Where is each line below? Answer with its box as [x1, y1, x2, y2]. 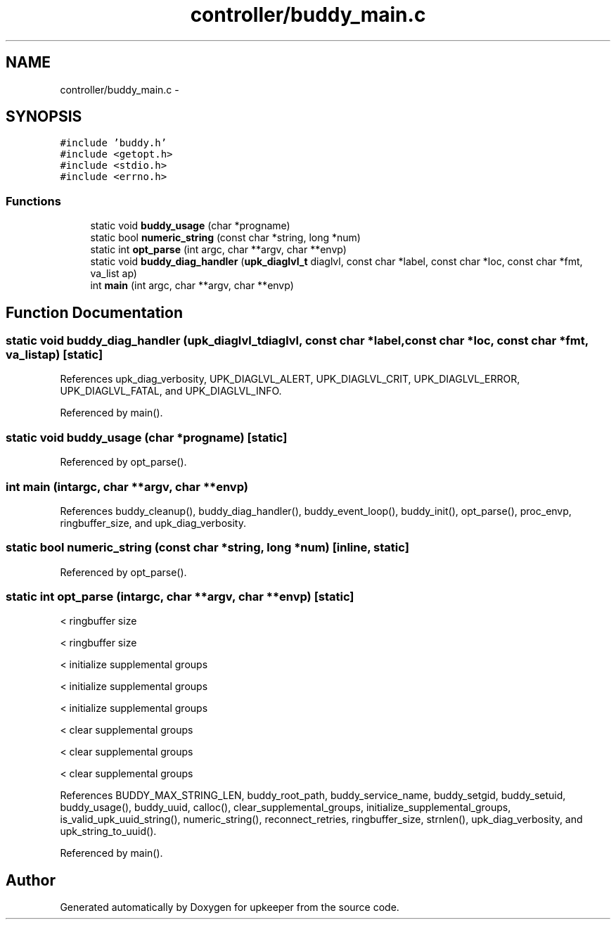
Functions [6, 193, 61, 208]
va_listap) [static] [6, 347, 103, 362]
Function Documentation [6, 303, 183, 321]
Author [6, 871, 56, 889]
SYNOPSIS [6, 108, 82, 126]
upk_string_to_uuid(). [60, 825, 157, 838]
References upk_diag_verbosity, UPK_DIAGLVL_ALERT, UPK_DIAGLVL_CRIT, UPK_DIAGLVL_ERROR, [60, 373, 520, 385]
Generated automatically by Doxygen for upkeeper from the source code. [60, 901, 399, 914]
